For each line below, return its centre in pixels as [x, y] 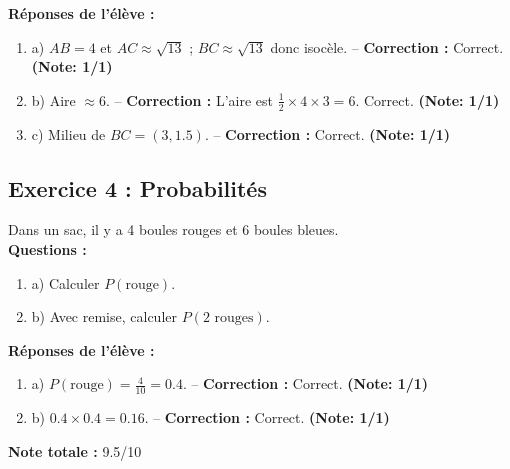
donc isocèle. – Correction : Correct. [387, 46]
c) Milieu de [68, 133]
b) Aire [53, 99]
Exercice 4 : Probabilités [137, 187]
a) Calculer [65, 282]
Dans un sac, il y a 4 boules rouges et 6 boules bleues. [173, 229]
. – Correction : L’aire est [190, 99]
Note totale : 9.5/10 [75, 450]
